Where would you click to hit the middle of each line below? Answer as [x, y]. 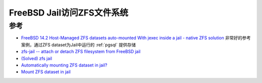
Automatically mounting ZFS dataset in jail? [64, 65]
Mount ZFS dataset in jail [46, 72]
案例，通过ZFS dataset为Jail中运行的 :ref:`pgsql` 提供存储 [78, 45]
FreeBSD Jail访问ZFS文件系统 [69, 13]
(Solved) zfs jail [37, 58]
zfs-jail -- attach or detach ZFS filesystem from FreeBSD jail [81, 51]
